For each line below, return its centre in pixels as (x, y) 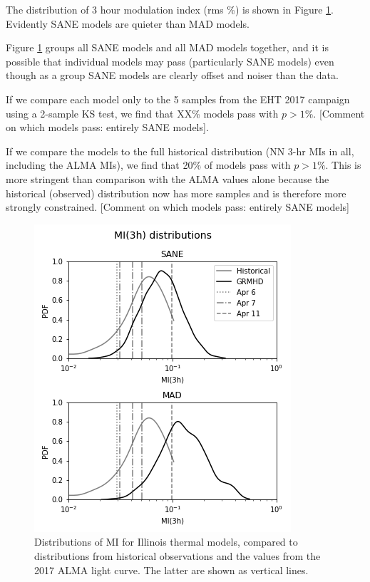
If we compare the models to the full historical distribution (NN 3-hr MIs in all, (180, 151)
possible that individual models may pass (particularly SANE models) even (170, 61)
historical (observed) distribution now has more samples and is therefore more (176, 193)
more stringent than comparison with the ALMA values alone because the (168, 178)
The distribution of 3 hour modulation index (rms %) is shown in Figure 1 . (170, 9)
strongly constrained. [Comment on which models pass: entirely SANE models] (178, 207)
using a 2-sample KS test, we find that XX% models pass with (142, 113)
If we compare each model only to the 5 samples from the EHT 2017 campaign (178, 99)
